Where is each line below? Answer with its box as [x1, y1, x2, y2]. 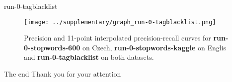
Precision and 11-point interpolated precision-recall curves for [24, 33, 211, 43]
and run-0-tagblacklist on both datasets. [24, 52, 154, 62]
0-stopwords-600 [24, 42, 80, 52]
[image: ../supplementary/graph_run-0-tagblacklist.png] [24, 18, 216, 26]
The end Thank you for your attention [4, 69, 121, 79]
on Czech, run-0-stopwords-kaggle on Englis [82, 42, 227, 52]
